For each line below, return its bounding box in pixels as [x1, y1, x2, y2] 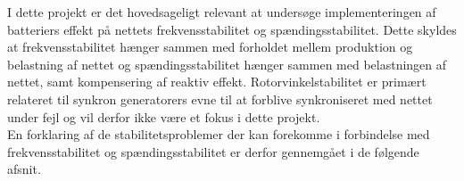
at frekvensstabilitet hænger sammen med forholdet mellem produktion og [7, 37, 413, 56]
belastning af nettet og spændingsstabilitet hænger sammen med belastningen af [7, 54, 447, 73]
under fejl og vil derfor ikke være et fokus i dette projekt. [7, 107, 320, 126]
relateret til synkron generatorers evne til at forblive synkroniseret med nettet [7, 89, 433, 108]
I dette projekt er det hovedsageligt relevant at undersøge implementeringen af [7, 3, 436, 21]
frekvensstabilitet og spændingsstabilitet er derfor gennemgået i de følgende [7, 142, 419, 160]
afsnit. [7, 160, 41, 178]
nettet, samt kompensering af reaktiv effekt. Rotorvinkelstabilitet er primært [7, 72, 427, 91]
